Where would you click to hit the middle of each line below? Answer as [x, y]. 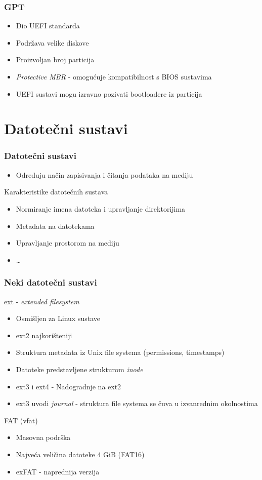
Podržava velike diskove [52, 42]
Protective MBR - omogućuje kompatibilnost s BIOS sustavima [114, 76]
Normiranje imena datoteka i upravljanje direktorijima [101, 208]
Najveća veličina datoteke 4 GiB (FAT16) [80, 454]
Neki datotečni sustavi [51, 282]
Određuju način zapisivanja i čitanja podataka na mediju [104, 174]
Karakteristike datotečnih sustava [56, 192]
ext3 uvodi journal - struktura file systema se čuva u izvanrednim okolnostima [137, 403]
